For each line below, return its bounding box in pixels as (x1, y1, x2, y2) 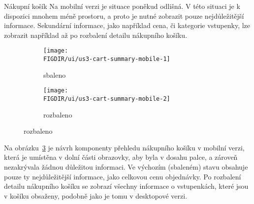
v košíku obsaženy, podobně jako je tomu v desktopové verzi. (4, 190, 188, 201)
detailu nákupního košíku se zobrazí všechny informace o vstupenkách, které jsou (4, 181, 249, 191)
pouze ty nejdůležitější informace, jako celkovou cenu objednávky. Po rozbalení (4, 171, 241, 181)
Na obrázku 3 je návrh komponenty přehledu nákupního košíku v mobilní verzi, (4, 142, 245, 152)
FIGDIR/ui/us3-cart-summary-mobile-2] (43, 95, 170, 102)
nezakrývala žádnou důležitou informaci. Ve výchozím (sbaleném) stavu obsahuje (4, 161, 248, 172)
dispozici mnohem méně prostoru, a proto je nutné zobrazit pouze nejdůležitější (4, 10, 244, 21)
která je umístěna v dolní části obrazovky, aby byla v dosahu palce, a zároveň (4, 152, 238, 162)
